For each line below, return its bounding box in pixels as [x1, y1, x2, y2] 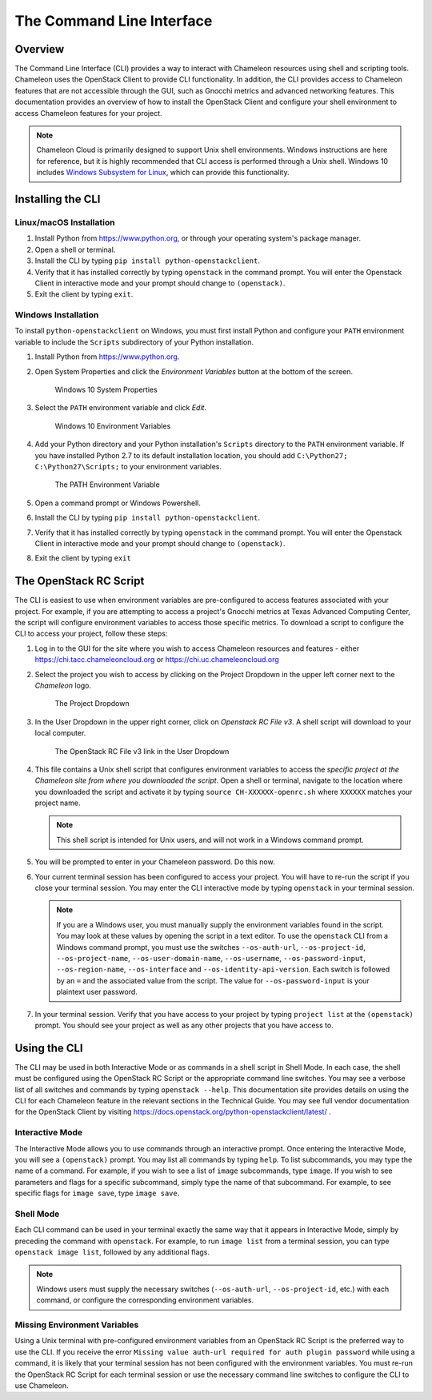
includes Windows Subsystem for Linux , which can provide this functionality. [36, 168, 290, 177]
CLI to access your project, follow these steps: [14, 628, 168, 639]
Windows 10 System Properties [54, 385, 158, 394]
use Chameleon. [14, 1380, 69, 1390]
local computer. [34, 728, 86, 738]
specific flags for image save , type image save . [14, 1188, 180, 1199]
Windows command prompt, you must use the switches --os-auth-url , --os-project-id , [56, 942, 366, 951]
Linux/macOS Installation [14, 217, 115, 228]
